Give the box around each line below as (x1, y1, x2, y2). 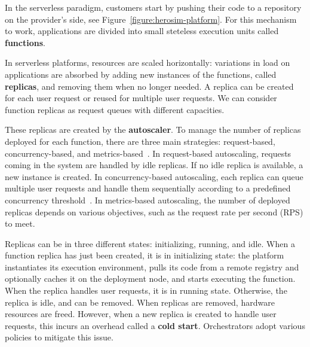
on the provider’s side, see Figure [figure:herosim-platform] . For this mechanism (5, 13, 297, 25)
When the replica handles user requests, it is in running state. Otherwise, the (5, 284, 287, 297)
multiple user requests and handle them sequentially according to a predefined (5, 182, 291, 194)
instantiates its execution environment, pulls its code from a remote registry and (5, 260, 299, 273)
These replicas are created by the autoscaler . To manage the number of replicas (5, 123, 301, 136)
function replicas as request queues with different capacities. (5, 103, 225, 115)
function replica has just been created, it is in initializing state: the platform (5, 249, 284, 261)
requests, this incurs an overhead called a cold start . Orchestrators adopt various (5, 319, 305, 331)
